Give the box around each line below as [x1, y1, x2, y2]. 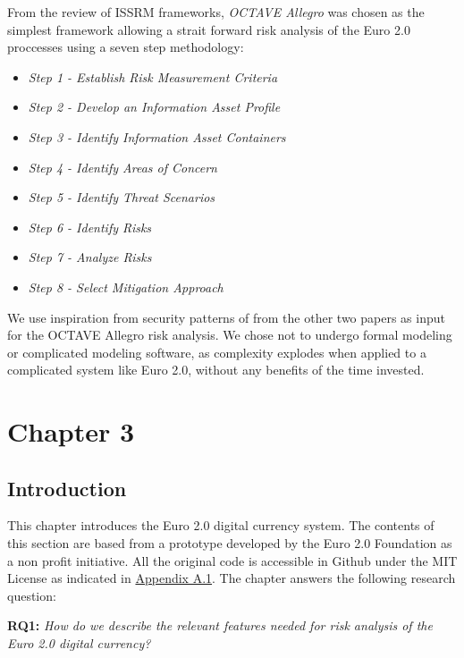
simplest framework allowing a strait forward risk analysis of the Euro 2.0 [7, 20, 410, 38]
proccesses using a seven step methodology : [7, 38, 244, 56]
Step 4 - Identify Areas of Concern [28, 157, 217, 176]
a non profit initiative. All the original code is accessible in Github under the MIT [7, 551, 458, 569]
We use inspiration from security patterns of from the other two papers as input [7, 308, 445, 326]
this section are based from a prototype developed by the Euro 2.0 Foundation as [7, 534, 452, 553]
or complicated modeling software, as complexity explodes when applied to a [7, 342, 426, 361]
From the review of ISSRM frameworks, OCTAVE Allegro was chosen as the [7, 3, 425, 21]
